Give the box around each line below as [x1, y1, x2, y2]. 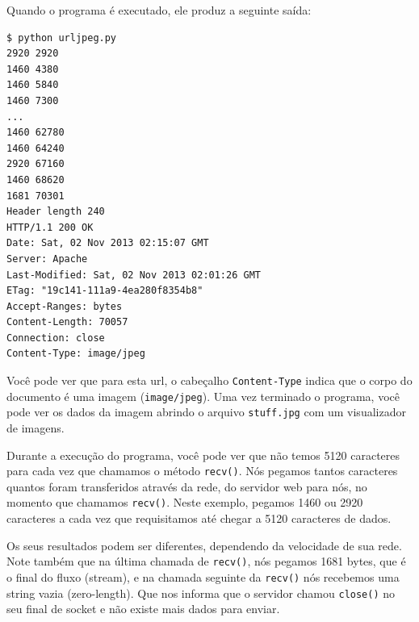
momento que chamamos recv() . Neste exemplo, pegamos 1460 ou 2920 [6, 494, 363, 511]
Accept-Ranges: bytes [6, 300, 123, 312]
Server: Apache [6, 253, 88, 265]
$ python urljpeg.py [6, 31, 117, 44]
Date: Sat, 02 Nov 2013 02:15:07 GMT [6, 237, 209, 249]
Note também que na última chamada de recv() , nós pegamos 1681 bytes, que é [6, 553, 406, 570]
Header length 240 [6, 206, 105, 218]
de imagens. [6, 420, 65, 436]
